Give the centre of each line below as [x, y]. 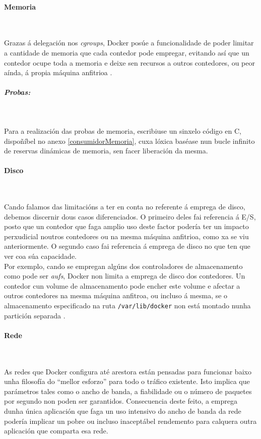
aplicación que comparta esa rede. [56, 431]
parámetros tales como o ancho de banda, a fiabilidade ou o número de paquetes [128, 391]
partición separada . [35, 315]
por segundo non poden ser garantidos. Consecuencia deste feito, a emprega [121, 401]
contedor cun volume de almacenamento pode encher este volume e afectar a [122, 285]
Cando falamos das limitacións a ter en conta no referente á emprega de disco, [125, 207]
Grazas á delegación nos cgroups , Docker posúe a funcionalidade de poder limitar [129, 43]
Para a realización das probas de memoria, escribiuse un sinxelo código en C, [123, 130]
